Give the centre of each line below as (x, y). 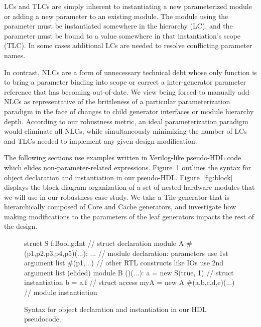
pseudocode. (43, 319)
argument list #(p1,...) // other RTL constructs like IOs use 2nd (124, 263)
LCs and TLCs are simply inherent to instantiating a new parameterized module (128, 6)
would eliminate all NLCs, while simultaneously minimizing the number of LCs (125, 131)
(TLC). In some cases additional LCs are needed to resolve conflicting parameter (128, 45)
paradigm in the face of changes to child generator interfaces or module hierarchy (129, 111)
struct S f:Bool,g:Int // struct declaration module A (104, 243)
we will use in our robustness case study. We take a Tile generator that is (117, 197)
